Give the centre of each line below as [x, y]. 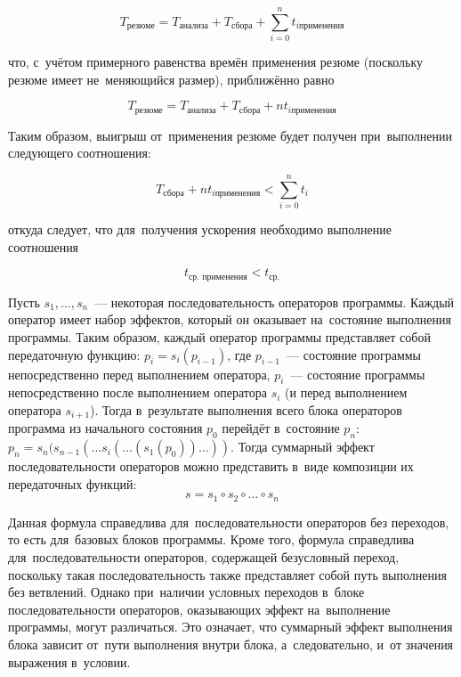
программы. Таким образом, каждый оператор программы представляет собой [219, 336]
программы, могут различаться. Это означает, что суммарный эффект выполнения [230, 627]
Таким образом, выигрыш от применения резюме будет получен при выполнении [230, 135]
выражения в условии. [69, 661]
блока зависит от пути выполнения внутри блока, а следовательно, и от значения [231, 644]
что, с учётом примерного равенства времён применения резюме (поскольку [216, 62]
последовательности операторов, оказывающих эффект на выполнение [199, 609]
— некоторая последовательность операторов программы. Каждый [275, 302]
